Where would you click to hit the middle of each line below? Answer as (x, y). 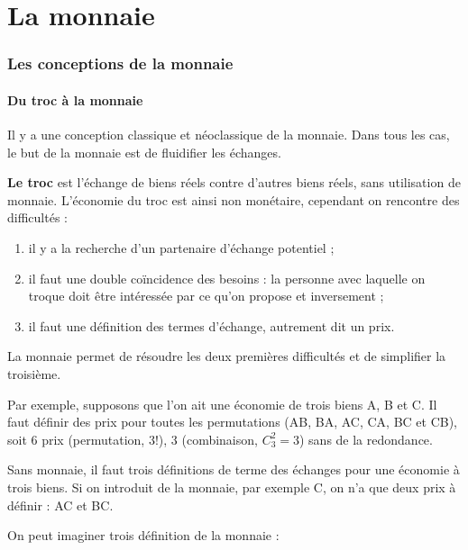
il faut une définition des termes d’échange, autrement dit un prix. (211, 325)
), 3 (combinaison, (208, 439)
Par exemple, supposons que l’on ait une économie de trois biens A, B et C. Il (222, 404)
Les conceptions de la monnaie (120, 63)
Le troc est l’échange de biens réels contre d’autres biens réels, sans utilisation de (234, 182)
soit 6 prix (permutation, (76, 439)
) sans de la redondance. (366, 439)
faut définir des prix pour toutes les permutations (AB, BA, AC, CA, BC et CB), (232, 422)
